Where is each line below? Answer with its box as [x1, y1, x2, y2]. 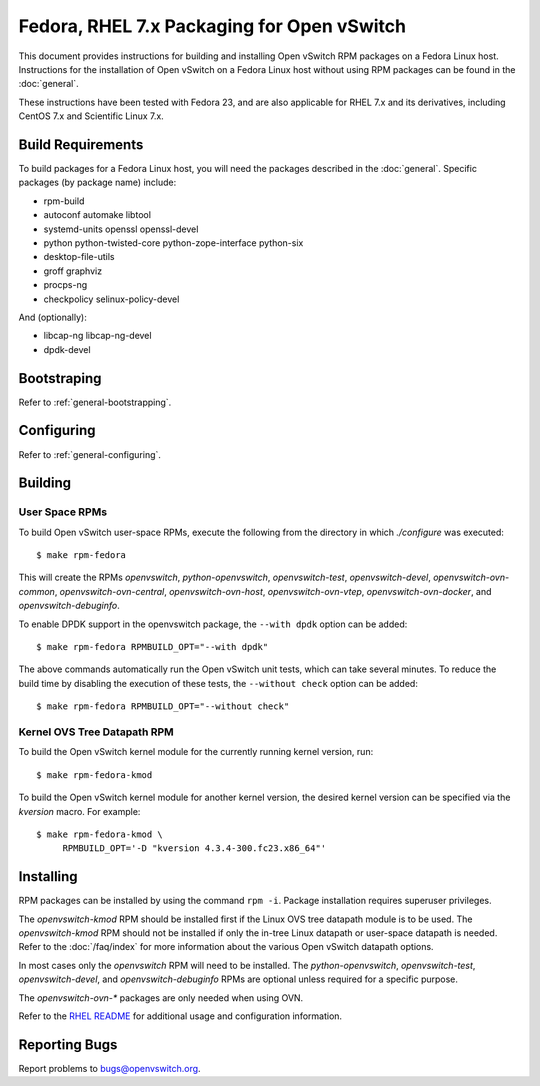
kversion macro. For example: [18, 805, 141, 817]
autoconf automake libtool [43, 209, 152, 221]
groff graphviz [43, 265, 103, 277]
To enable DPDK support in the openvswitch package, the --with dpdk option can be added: [18, 618, 408, 630]
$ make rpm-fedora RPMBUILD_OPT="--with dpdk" [36, 641, 269, 653]
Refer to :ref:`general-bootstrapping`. [18, 396, 172, 408]
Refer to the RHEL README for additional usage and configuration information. [18, 1010, 343, 1022]
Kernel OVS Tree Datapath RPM [18, 725, 174, 739]
